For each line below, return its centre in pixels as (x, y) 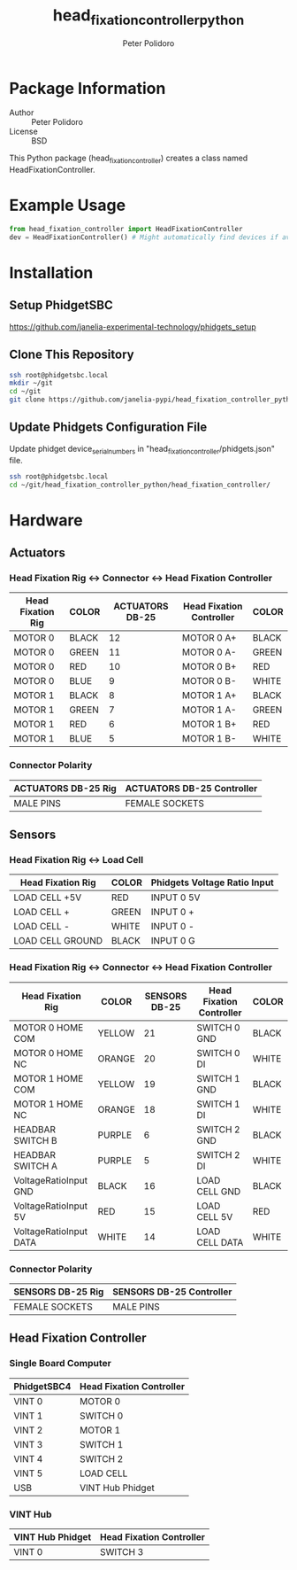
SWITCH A (36, 1166)
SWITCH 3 (122, 1551)
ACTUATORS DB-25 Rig (65, 788)
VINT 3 (28, 1444)
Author (22, 113)
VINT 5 (28, 1473)
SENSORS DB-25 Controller (172, 1292)
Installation (51, 272)
